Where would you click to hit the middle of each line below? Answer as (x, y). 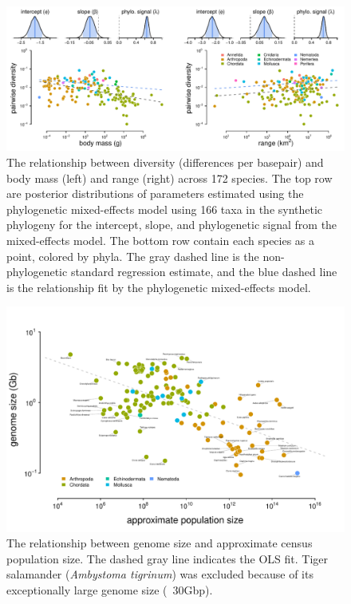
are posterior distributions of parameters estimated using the (155, 193)
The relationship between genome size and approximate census (160, 543)
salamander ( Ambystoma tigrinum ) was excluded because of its (160, 574)
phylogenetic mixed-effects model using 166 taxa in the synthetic (165, 209)
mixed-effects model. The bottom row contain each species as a (161, 240)
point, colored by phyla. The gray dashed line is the (133, 256)
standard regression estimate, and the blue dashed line (204, 272)
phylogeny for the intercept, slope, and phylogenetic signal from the (172, 225)
